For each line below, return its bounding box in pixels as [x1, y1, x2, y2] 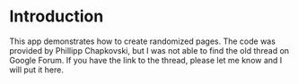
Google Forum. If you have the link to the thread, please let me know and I [9, 55, 283, 65]
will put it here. [9, 64, 65, 75]
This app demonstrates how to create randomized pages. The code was [9, 36, 276, 46]
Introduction [9, 6, 104, 27]
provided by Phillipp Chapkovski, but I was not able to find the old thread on [9, 45, 290, 55]
